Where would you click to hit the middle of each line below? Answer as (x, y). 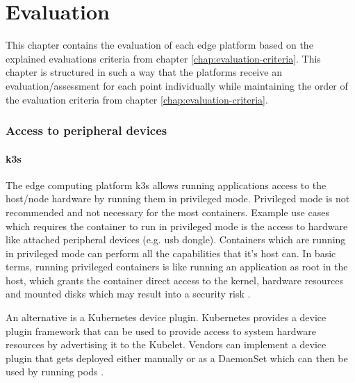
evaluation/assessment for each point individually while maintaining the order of (177, 85)
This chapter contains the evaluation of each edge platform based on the (159, 45)
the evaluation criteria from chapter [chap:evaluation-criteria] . (137, 99)
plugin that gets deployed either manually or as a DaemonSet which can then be (177, 358)
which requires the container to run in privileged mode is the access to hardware (177, 226)
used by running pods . (55, 372)
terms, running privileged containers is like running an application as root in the (177, 267)
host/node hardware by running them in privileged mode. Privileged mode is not (178, 198)
